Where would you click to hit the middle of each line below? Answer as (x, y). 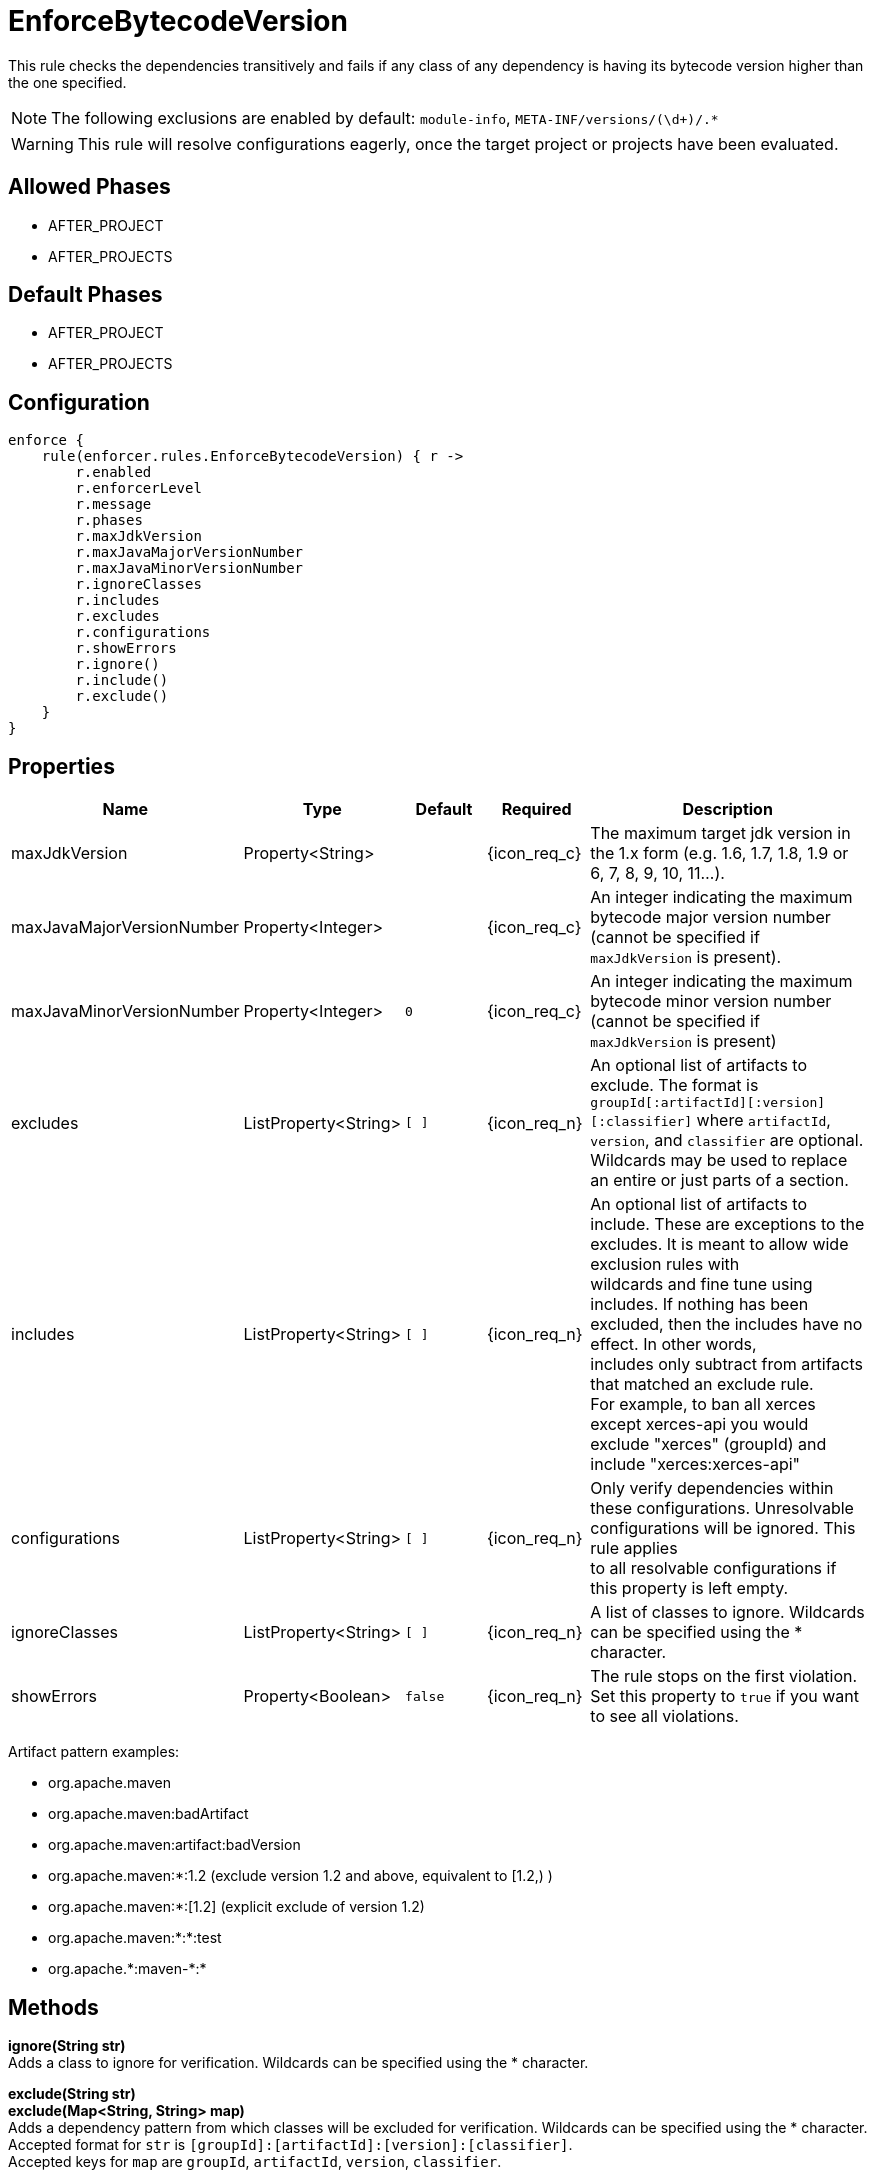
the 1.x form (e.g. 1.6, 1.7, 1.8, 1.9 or (719, 853)
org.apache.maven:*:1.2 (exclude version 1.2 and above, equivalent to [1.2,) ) (300, 1876)
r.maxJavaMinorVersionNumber (189, 568)
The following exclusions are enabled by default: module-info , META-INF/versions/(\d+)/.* (385, 117)
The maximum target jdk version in (720, 833)
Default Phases (85, 295)
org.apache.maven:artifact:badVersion (174, 1845)
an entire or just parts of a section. (719, 1180)
